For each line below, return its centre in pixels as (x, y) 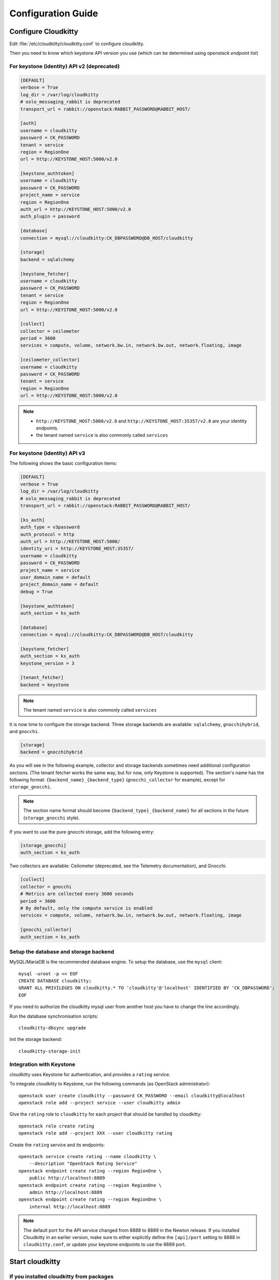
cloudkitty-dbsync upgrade (52, 1028)
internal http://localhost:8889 (70, 1207)
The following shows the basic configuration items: (63, 463)
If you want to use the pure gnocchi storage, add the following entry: (82, 832)
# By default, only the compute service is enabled (87, 908)
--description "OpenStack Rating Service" (83, 1164)
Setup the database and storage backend (62, 951)
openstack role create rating (57, 1126)
